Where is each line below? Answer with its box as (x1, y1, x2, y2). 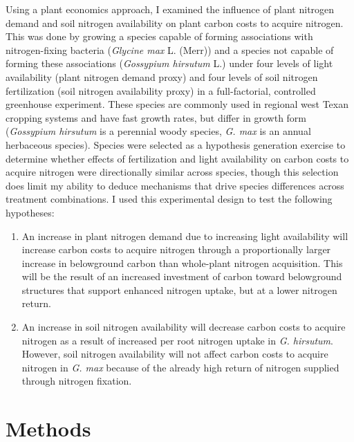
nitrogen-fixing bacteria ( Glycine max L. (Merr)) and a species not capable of (6, 42, 334, 57)
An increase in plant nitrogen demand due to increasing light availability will (21, 228, 348, 243)
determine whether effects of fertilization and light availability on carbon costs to (6, 151, 349, 165)
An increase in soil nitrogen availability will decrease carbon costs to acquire (21, 320, 346, 334)
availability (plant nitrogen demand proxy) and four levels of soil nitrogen (6, 69, 318, 84)
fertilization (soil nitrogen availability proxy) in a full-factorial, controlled (6, 83, 316, 98)
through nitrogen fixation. (21, 374, 132, 388)
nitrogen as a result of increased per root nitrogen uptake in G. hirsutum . (21, 333, 333, 347)
